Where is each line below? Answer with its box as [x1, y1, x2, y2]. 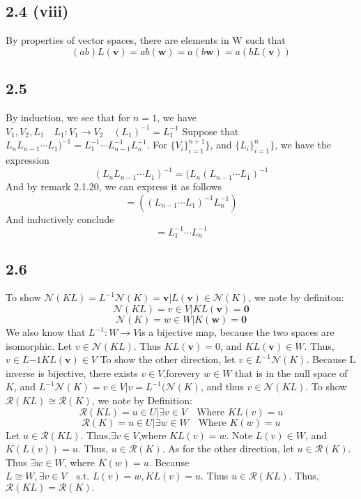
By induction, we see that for [6, 110, 130, 124]
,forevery [163, 365, 201, 380]
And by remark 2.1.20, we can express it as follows [6, 179, 222, 194]
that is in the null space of [235, 365, 348, 380]
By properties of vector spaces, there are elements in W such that [6, 33, 286, 47]
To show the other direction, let [100, 352, 236, 367]
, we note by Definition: [91, 392, 192, 407]
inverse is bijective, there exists [6, 365, 138, 380]
